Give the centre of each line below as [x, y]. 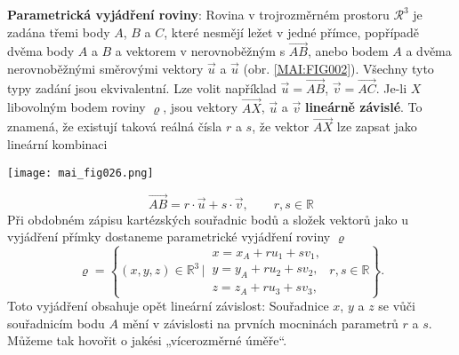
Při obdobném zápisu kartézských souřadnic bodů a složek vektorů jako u [208, 219]
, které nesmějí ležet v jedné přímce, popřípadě [292, 32]
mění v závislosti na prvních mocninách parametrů [260, 323]
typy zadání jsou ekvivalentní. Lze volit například [142, 87]
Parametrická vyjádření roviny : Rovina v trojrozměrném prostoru [198, 14]
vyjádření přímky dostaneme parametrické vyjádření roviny [169, 237]
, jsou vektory [201, 107]
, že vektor [281, 126]
